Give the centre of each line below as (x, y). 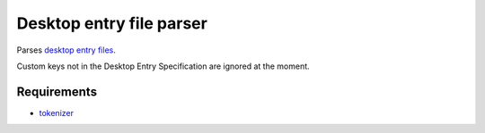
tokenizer (56, 112)
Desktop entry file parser (112, 23)
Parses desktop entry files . (66, 50)
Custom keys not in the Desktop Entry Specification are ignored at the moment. (163, 66)
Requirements (57, 91)
